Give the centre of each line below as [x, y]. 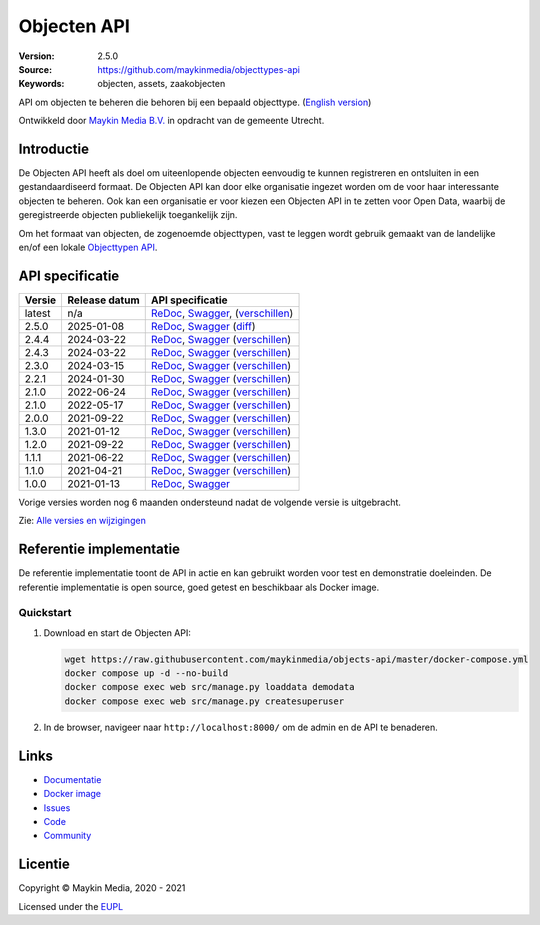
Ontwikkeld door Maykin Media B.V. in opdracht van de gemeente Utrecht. [171, 121]
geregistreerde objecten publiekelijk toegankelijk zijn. [128, 215]
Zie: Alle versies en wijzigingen [82, 521]
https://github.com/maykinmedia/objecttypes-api [198, 69]
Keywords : [41, 84]
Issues [57, 807]
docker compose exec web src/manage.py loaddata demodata [209, 687]
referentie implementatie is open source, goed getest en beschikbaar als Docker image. [199, 587]
